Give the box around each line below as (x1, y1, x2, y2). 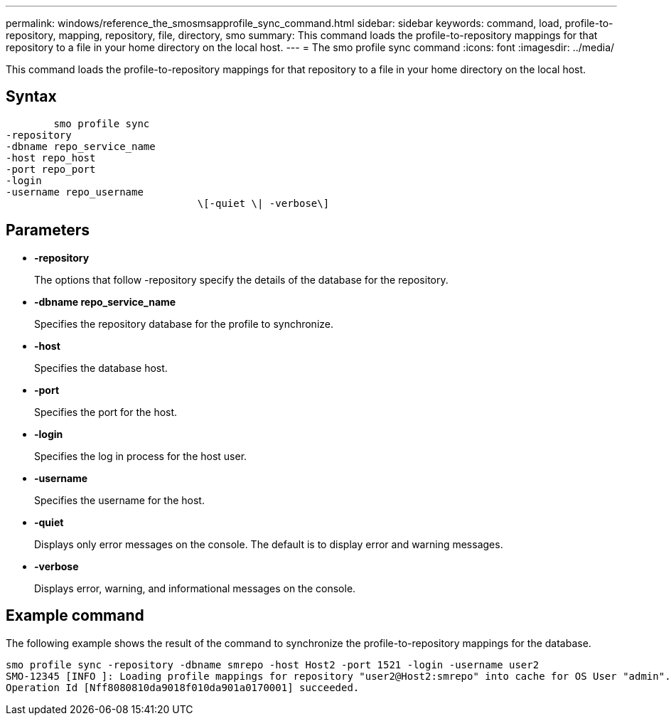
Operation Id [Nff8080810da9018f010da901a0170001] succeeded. (6, 681, 360, 693)
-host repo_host (6, 151, 96, 164)
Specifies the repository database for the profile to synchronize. (34, 317, 334, 330)
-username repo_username (6, 186, 144, 198)
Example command (6, 607, 144, 625)
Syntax (6, 87, 57, 106)
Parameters (6, 221, 90, 240)
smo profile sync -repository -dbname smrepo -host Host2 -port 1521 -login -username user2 (6, 658, 540, 671)
